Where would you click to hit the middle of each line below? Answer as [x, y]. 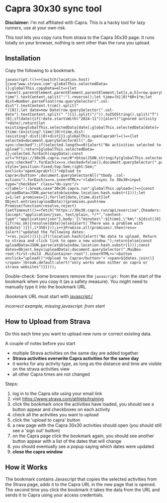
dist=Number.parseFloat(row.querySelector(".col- [58, 101]
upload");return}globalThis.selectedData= [50, 149]
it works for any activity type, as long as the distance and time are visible [87, 364]
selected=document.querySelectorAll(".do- [50, 140]
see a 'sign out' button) [36, 430]
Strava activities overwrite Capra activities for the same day [76, 358]
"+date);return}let [25, 123]
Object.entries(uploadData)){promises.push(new [55, 201]
